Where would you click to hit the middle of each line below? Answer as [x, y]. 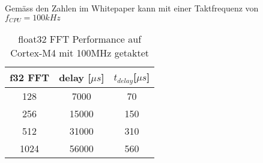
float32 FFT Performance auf [80, 39]
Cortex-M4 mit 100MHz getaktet [80, 53]
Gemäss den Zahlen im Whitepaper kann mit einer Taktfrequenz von [132, 8]
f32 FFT [30, 78]
